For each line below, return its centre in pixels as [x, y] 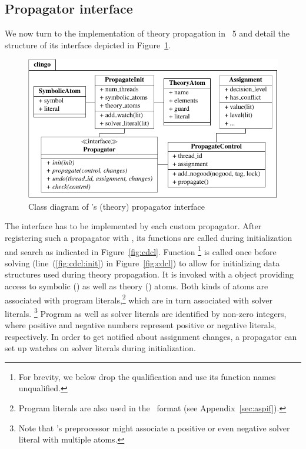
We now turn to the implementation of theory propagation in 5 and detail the [147, 33]
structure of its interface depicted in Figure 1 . [88, 44]
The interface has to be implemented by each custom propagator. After [133, 226]
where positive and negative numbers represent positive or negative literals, [141, 325]
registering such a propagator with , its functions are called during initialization [149, 237]
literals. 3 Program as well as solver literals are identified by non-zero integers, [146, 312]
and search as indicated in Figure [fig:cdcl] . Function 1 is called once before [141, 250]
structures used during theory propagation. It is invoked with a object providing [149, 274]
